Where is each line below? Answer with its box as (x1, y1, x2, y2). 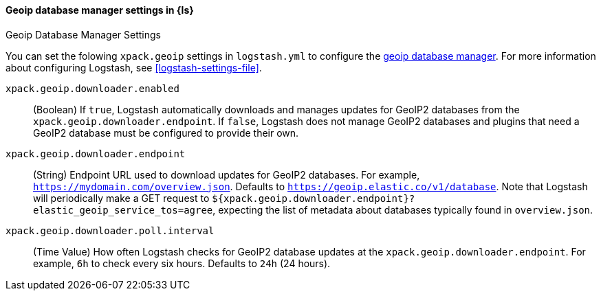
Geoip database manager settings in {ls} (6, 4, 194, 16)
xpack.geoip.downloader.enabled (6, 82, 179, 94)
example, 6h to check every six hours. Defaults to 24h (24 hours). (33, 257, 331, 269)
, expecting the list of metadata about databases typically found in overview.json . (212, 203, 593, 216)
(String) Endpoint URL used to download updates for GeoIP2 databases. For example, (33, 168, 420, 181)
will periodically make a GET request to (33, 192, 210, 204)
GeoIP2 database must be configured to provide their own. (33, 126, 299, 139)
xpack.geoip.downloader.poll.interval (6, 225, 215, 236)
